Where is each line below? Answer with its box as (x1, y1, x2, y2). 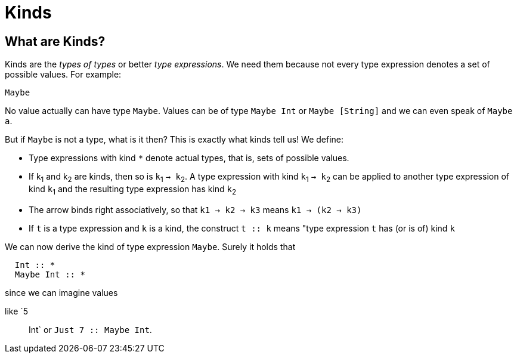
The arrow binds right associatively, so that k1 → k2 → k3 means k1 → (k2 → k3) (29, 204, 362, 215)
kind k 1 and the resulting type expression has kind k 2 (29, 183, 237, 196)
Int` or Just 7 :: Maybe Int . (29, 324, 152, 335)
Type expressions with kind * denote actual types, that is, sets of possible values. (29, 153, 349, 163)
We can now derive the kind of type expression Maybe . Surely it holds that (5, 241, 296, 252)
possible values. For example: (5, 69, 122, 80)
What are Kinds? (5, 33, 106, 49)
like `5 (5, 305, 29, 316)
